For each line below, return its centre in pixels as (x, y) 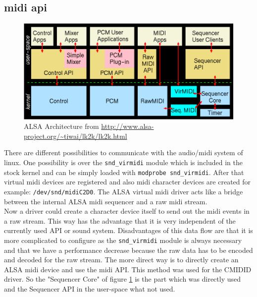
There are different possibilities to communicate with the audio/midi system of (124, 152)
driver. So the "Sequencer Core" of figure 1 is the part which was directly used (123, 279)
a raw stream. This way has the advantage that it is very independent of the (120, 220)
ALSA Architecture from (61, 126)
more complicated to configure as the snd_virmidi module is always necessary (123, 240)
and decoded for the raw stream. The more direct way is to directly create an (121, 260)
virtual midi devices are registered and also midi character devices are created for (128, 182)
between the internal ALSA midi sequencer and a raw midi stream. (106, 201)
